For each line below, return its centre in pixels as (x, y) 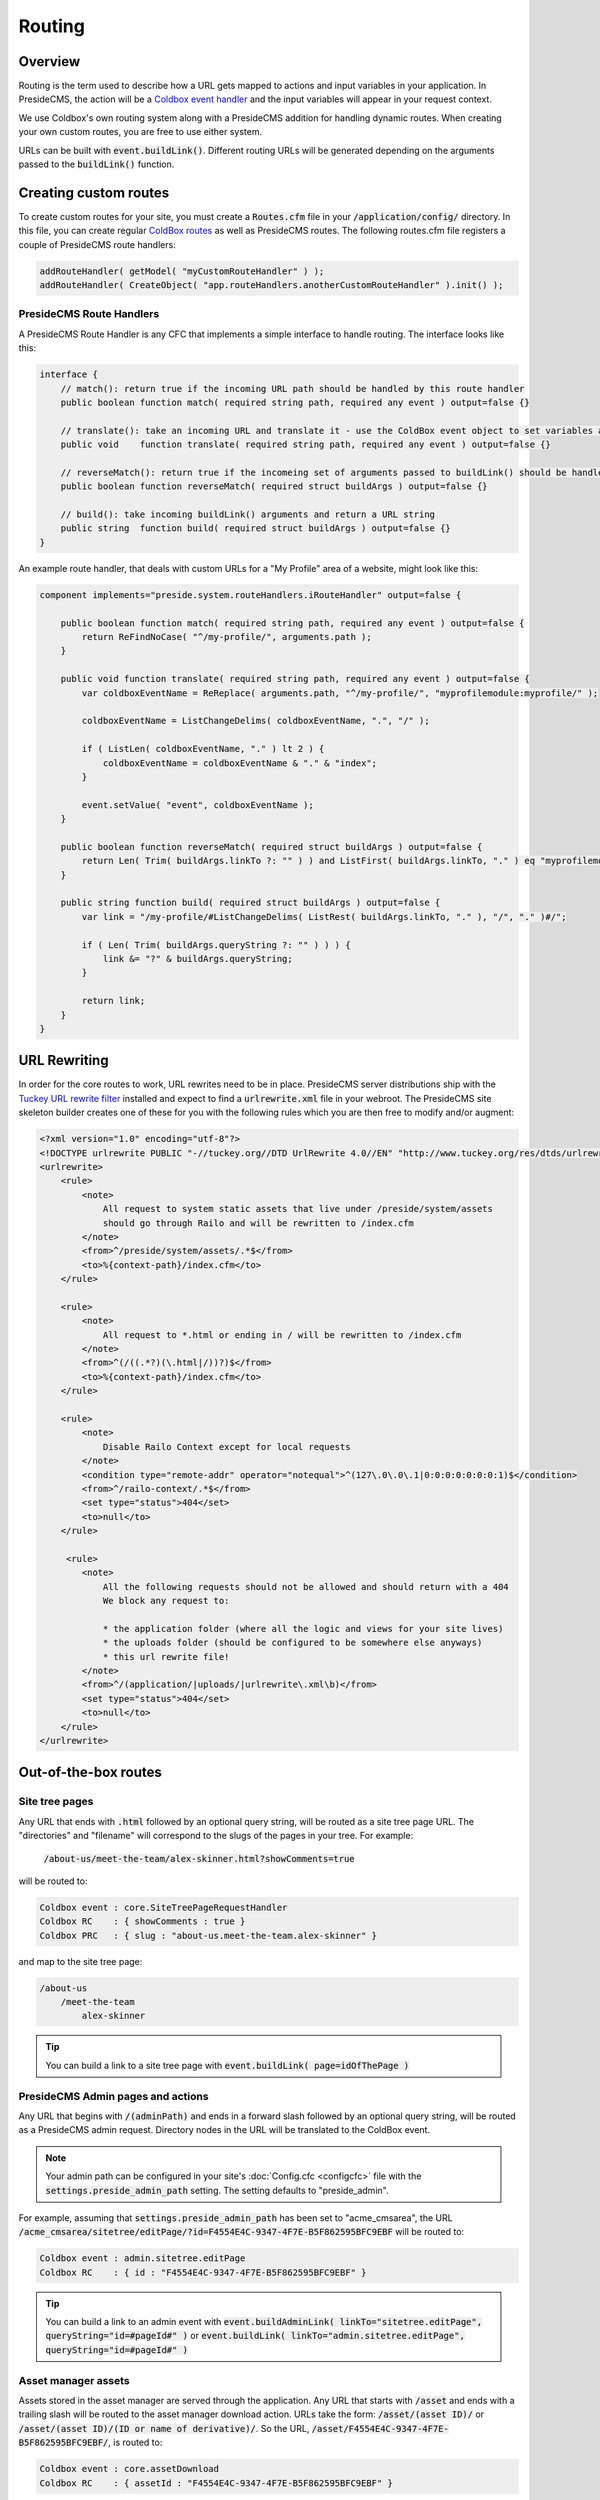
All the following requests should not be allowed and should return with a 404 (305, 1586)
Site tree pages (56, 1802)
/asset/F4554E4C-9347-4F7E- (380, 2428)
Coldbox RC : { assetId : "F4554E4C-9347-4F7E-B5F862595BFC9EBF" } (216, 2483)
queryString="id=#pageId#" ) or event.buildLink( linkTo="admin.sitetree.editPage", (255, 2336)
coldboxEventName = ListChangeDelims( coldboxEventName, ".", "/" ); (255, 721)
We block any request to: (166, 1601)
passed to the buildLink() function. (96, 164)
